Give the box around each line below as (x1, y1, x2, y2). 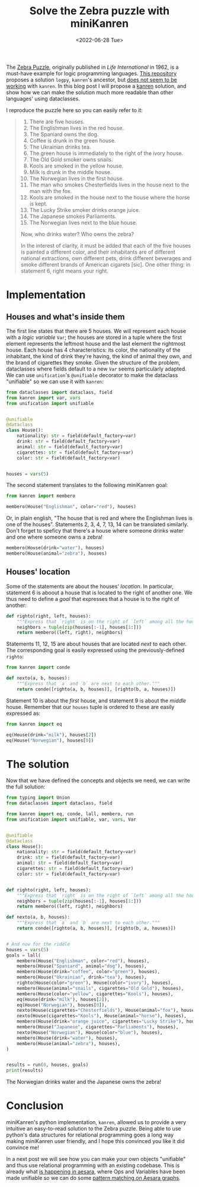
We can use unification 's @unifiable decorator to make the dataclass (6, 371, 178, 378)
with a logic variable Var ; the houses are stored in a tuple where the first (6, 334, 182, 341)
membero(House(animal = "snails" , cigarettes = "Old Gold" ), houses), (17, 985, 184, 991)
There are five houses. (29, 118, 85, 125)
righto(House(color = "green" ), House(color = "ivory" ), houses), (17, 980, 174, 986)
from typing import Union (6, 795, 70, 801)
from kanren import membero (6, 493, 76, 499)
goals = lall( (6, 952, 41, 958)
